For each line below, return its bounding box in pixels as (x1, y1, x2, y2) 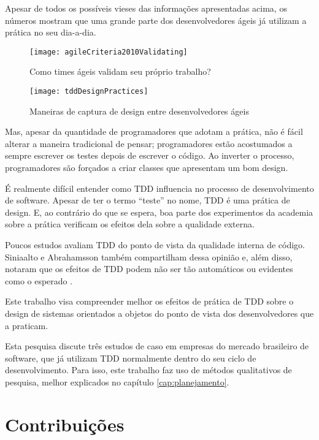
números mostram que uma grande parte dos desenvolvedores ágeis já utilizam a (5, 13, 307, 26)
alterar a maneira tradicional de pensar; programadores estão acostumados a (5, 137, 293, 150)
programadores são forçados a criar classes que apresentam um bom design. (5, 161, 288, 174)
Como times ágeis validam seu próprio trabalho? (29, 65, 211, 78)
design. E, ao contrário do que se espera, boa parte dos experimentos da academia (5, 205, 313, 218)
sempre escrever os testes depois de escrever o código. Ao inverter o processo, (5, 149, 294, 162)
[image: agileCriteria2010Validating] (29, 47, 188, 56)
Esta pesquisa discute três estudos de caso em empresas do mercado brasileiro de (5, 339, 309, 352)
